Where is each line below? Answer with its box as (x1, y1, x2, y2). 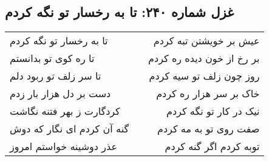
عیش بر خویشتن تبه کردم (153, 33, 260, 48)
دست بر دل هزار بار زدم (10, 86, 111, 101)
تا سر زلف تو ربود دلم (10, 69, 101, 83)
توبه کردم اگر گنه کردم (165, 139, 260, 154)
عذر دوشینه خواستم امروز (10, 139, 117, 154)
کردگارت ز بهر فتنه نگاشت (10, 104, 120, 118)
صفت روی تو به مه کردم (157, 122, 260, 136)
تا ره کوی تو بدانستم (10, 51, 95, 66)
